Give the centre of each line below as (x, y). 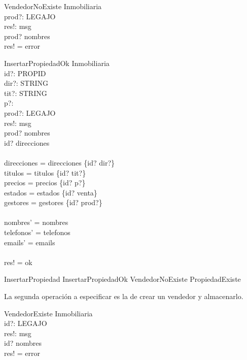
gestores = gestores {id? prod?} (53, 202)
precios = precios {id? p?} (45, 183)
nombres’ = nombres (36, 222)
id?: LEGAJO (26, 323)
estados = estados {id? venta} (51, 192)
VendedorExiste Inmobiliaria (48, 313)
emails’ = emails (30, 242)
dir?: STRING (26, 83)
